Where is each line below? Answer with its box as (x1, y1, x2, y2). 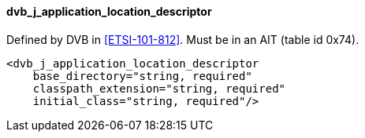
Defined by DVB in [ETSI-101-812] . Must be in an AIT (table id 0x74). (6, 32, 359, 46)
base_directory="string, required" (32, 69, 252, 82)
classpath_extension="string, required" (32, 82, 286, 95)
